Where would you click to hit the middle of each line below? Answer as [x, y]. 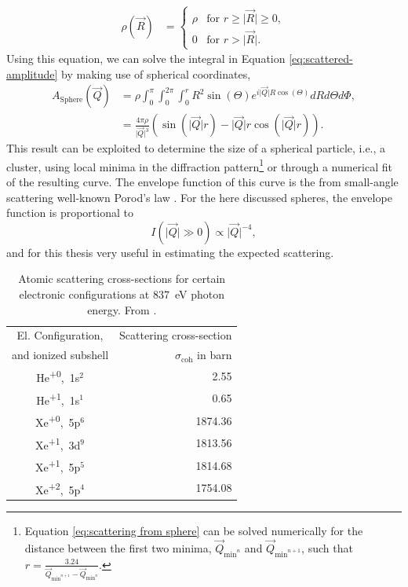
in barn [215, 355]
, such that [327, 548]
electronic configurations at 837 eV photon [122, 293]
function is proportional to [70, 213]
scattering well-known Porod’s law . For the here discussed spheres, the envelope [199, 197]
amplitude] [32, 73]
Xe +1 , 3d [58, 443]
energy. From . [122, 309]
